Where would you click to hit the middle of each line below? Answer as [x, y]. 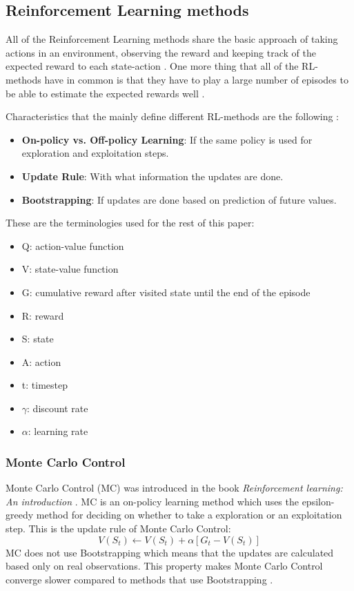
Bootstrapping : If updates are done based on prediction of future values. [179, 199]
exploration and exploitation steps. [95, 153]
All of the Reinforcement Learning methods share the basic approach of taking [172, 39]
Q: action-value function [73, 245]
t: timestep [45, 385]
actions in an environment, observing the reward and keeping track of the [161, 52]
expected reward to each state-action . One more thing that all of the [152, 66]
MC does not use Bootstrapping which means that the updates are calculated [170, 552]
